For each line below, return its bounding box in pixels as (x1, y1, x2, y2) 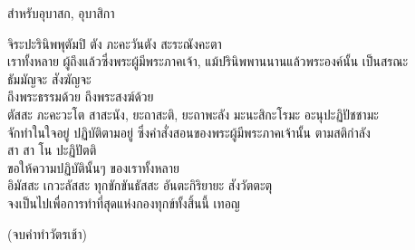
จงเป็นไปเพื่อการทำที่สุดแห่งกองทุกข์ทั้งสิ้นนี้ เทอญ (7, 193, 240, 212)
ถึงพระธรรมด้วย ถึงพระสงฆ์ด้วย (7, 87, 154, 106)
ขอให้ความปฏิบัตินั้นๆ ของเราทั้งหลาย (7, 158, 179, 177)
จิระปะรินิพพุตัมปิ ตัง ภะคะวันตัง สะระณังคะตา (7, 34, 222, 53)
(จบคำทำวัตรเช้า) (7, 224, 87, 243)
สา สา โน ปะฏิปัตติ (7, 140, 97, 159)
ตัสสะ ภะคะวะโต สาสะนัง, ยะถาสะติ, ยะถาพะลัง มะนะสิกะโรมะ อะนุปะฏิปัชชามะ (7, 104, 379, 123)
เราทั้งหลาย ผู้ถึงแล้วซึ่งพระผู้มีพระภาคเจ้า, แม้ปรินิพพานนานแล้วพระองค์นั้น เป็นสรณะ (7, 52, 409, 71)
